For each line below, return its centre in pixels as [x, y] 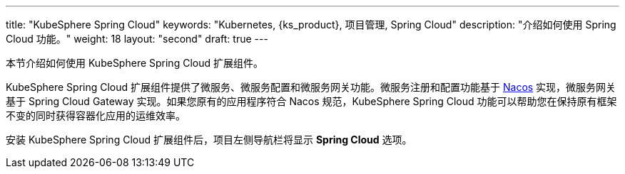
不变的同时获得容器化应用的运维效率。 [96, 115]
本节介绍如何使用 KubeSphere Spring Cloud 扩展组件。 [134, 63]
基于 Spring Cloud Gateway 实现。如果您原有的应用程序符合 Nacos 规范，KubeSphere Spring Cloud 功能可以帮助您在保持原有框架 [311, 101]
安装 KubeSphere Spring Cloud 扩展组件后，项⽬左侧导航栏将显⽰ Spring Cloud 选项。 [209, 140]
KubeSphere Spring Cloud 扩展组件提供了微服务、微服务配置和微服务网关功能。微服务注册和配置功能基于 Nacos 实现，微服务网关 [311, 87]
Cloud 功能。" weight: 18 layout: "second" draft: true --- [137, 39]
